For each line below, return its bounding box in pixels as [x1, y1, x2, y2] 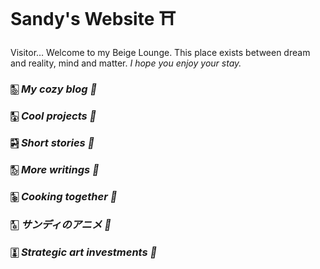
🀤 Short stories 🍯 [10, 135, 95, 149]
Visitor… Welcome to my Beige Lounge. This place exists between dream [10, 46, 311, 58]
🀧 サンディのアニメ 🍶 [10, 218, 112, 232]
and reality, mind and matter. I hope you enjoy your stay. [10, 57, 242, 69]
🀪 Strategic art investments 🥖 [10, 245, 158, 259]
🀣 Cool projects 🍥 [10, 109, 97, 123]
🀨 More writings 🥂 [10, 162, 100, 176]
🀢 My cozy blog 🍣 [10, 82, 98, 96]
